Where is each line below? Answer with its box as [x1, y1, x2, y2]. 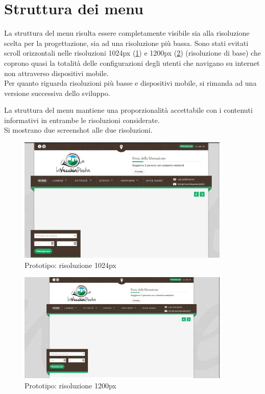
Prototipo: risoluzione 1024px [25, 259, 116, 270]
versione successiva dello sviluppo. [4, 87, 110, 98]
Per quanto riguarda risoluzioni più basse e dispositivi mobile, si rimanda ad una [4, 78, 257, 88]
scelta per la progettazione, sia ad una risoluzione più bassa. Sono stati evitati [4, 37, 249, 48]
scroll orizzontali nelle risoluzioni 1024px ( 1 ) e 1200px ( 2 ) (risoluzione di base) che [4, 47, 261, 58]
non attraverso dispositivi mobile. [4, 67, 109, 78]
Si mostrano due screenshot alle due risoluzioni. [4, 125, 153, 135]
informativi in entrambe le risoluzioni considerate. [4, 114, 160, 125]
